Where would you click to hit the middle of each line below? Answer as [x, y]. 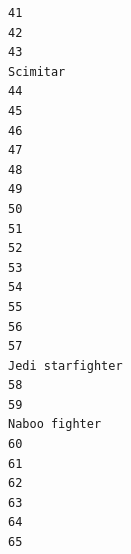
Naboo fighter [55, 424]
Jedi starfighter [65, 365]
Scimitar [37, 71]
